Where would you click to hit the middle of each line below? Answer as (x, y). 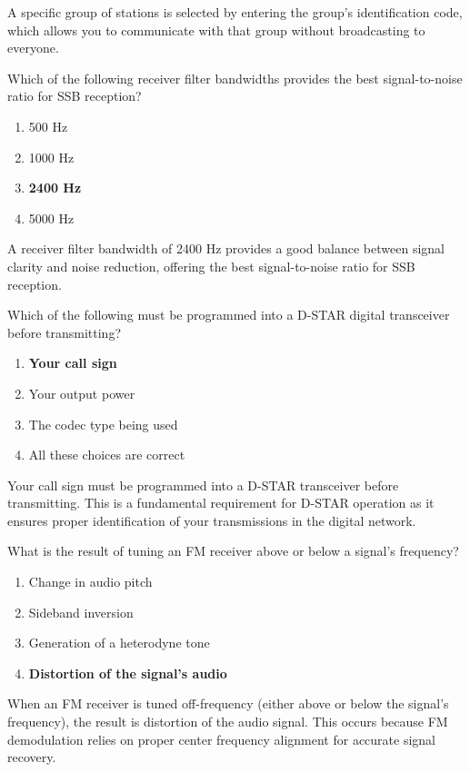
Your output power (82, 393)
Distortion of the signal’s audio (128, 673)
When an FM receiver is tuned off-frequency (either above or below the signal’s (228, 703)
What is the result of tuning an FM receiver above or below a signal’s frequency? (233, 551)
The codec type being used (103, 424)
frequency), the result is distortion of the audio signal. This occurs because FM (228, 722)
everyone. (33, 48)
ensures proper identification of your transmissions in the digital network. (212, 520)
